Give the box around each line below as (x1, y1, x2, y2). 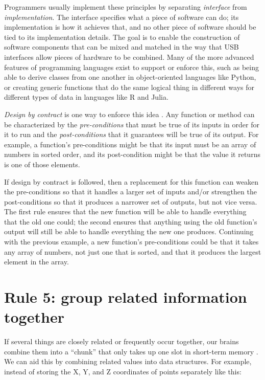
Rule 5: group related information (4, 286, 247, 307)
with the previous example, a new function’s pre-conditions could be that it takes (4, 236, 259, 247)
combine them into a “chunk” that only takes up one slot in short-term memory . (4, 346, 258, 356)
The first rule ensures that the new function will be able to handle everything (4, 206, 247, 217)
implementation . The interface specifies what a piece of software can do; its (4, 11, 239, 22)
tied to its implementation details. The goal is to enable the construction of (4, 31, 240, 42)
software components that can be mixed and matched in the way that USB (4, 41, 239, 52)
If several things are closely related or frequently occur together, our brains (4, 336, 239, 347)
